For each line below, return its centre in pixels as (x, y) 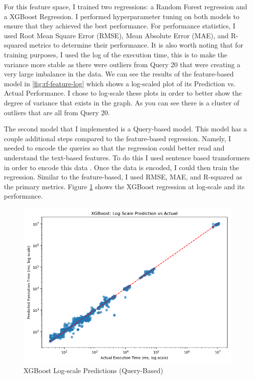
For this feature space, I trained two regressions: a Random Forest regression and (126, 6)
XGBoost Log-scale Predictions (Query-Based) (93, 370)
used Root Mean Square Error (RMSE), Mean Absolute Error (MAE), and (116, 35)
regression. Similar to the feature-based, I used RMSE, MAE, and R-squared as (123, 177)
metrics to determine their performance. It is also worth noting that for (136, 45)
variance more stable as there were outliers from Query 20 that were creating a (122, 64)
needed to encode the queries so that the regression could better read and (114, 148)
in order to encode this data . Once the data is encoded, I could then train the (122, 167)
